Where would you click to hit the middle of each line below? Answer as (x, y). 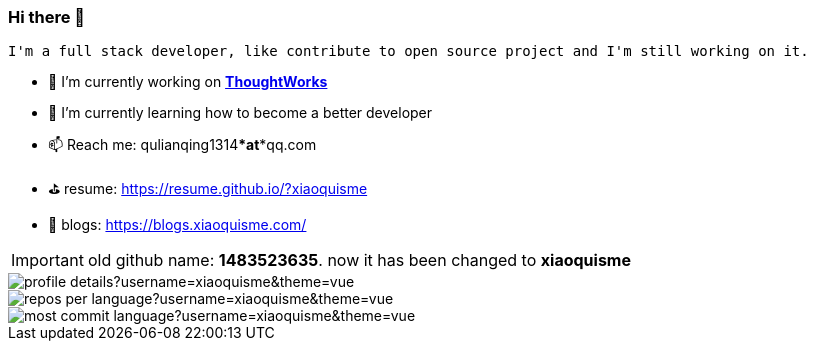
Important (47, 260)
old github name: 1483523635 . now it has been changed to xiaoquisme (359, 260)
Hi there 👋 (47, 17)
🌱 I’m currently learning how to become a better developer (240, 113)
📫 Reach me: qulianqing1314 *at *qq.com (182, 145)
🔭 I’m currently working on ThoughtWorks (188, 82)
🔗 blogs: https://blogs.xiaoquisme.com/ (177, 225)
